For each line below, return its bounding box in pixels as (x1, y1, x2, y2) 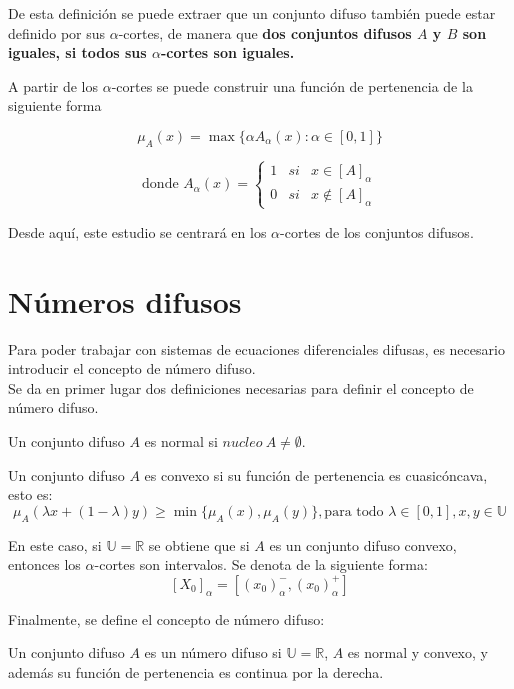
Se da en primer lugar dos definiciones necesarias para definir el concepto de (8, 377, 474, 398)
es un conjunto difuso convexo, (269, 534, 457, 555)
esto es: (8, 484, 53, 505)
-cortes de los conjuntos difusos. (280, 221, 474, 242)
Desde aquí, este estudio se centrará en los (8, 221, 267, 242)
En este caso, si (8, 534, 102, 555)
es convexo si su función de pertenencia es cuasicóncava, (144, 464, 488, 485)
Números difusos (8, 280, 242, 321)
